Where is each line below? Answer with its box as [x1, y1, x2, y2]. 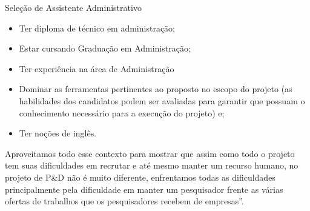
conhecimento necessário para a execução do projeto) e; [19, 106, 225, 119]
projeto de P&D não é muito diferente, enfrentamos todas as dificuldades [5, 170, 275, 183]
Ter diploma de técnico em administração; [19, 21, 175, 34]
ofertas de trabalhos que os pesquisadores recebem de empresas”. [5, 195, 244, 207]
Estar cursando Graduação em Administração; [19, 42, 191, 55]
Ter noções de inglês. [19, 127, 97, 139]
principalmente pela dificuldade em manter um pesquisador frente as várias [5, 183, 283, 195]
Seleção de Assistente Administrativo [5, 1, 142, 13]
